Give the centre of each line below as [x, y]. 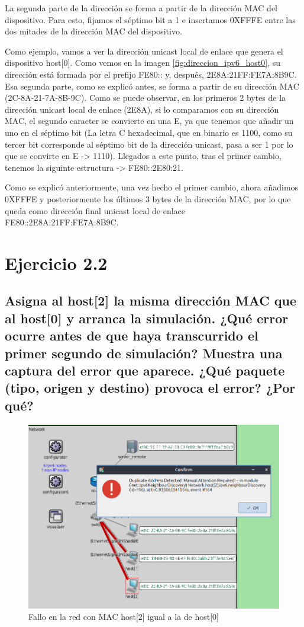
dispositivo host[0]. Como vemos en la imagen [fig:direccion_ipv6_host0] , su [143, 63]
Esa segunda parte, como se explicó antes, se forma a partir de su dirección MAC [152, 86]
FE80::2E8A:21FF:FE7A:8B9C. [62, 222]
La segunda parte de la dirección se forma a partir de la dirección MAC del [141, 8]
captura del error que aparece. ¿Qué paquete [145, 370]
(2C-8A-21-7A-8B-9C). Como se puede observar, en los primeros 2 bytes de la [145, 98]
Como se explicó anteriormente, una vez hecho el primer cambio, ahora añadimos [152, 187]
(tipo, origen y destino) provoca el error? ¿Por [150, 388]
